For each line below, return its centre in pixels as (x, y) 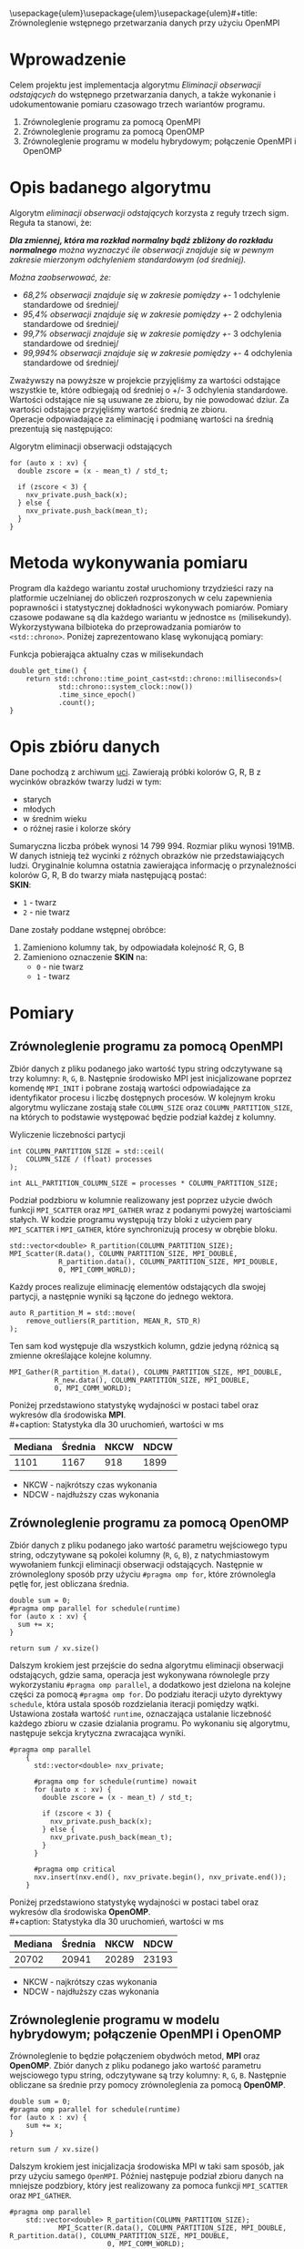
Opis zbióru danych (85, 747)
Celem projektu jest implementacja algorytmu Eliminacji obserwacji (135, 85)
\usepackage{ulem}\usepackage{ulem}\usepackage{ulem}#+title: (133, 13)
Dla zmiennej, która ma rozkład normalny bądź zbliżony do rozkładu (142, 240)
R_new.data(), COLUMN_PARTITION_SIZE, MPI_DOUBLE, (152, 1380)
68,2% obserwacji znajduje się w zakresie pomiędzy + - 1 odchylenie (151, 294)
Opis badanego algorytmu (110, 188)
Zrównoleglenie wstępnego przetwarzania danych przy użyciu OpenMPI (145, 23)
